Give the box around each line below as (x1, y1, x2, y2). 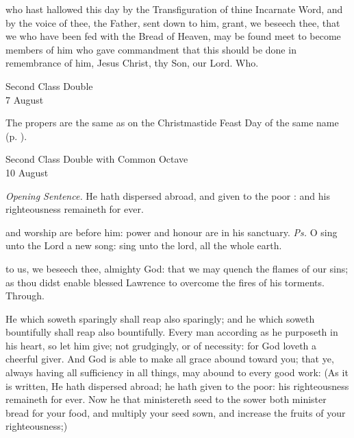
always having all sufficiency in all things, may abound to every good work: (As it (5, 365, 349, 380)
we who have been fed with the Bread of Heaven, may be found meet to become (5, 29, 341, 43)
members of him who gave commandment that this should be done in (5, 42, 296, 56)
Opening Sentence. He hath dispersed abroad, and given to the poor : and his (5, 188, 330, 203)
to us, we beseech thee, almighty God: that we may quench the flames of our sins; (5, 261, 349, 275)
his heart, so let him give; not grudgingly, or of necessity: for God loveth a (5, 338, 317, 352)
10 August (5, 165, 49, 179)
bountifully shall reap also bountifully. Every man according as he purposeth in (5, 325, 338, 339)
